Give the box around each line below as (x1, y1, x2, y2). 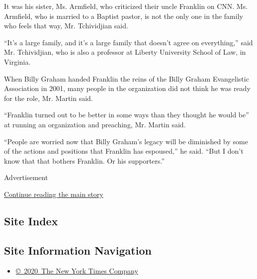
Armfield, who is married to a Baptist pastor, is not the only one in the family (4, 10, 243, 21)
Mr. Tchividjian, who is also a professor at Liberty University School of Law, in (4, 47, 246, 57)
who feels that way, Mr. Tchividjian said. (4, 20, 128, 31)
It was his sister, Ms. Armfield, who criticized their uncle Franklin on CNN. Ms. (4, 1, 248, 11)
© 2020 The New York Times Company (15, 266, 138, 276)
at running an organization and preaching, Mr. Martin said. (4, 119, 186, 129)
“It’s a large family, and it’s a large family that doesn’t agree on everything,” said (4, 37, 253, 47)
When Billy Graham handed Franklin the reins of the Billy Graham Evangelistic (4, 73, 249, 84)
